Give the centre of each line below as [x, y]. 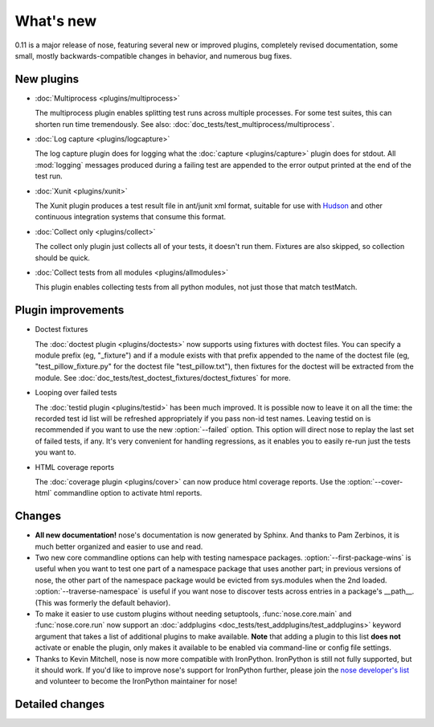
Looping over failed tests [76, 393]
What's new [56, 21]
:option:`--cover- [375, 481]
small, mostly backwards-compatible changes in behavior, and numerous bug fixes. [154, 55]
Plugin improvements [70, 310]
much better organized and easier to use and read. [119, 546]
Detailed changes [59, 704]
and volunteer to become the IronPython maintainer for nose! [136, 681]
